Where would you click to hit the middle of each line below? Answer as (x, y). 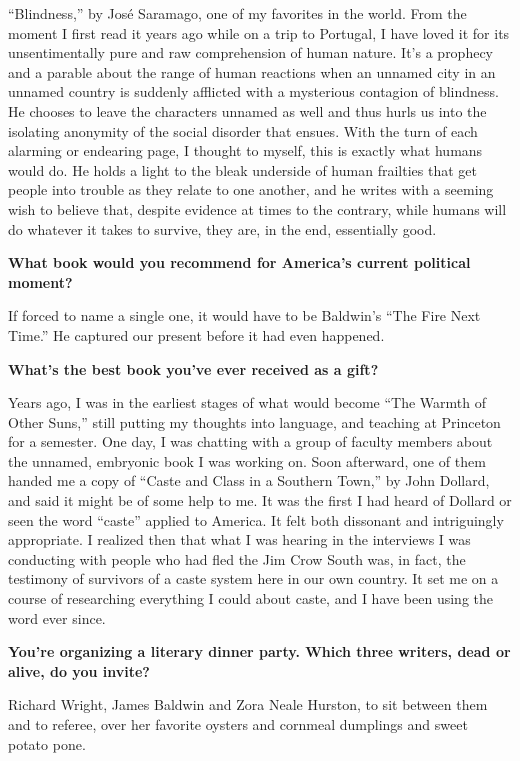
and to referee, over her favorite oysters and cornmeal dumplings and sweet (238, 724)
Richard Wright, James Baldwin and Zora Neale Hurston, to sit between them (248, 704)
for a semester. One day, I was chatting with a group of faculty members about (250, 441)
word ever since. (57, 617)
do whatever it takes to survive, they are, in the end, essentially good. (222, 228)
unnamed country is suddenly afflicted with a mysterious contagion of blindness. (253, 91)
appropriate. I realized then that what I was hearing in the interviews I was (239, 539)
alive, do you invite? (79, 670)
